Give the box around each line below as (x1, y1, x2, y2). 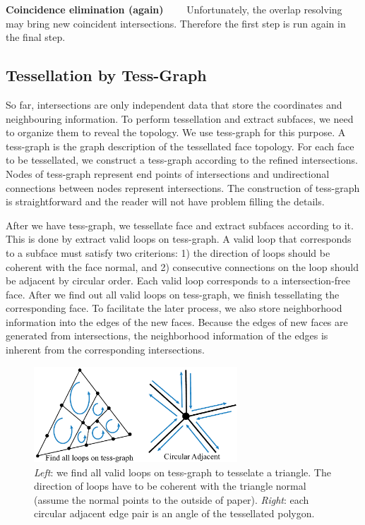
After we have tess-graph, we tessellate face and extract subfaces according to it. (6, 217, 354, 232)
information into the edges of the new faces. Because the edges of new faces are (6, 314, 348, 329)
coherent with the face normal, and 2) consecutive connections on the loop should (6, 259, 359, 274)
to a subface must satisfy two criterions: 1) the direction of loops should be (6, 245, 330, 260)
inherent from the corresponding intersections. (6, 342, 205, 357)
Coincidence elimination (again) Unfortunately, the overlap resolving (6, 2, 342, 16)
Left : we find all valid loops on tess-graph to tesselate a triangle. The (34, 464, 331, 479)
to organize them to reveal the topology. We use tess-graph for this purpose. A (6, 125, 346, 140)
